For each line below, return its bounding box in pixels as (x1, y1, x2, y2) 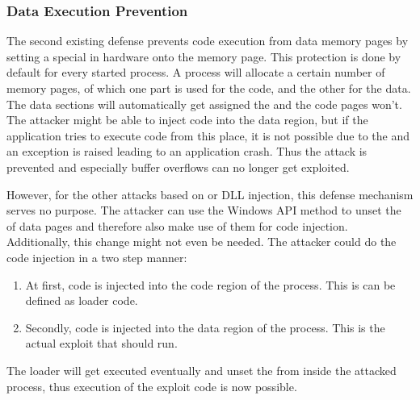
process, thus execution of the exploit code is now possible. (6, 377, 297, 394)
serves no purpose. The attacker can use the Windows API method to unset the (6, 202, 401, 219)
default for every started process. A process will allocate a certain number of (6, 64, 385, 81)
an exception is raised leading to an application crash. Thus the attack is (6, 143, 367, 160)
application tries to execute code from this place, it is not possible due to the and (6, 127, 409, 144)
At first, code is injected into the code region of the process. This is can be (25, 276, 396, 293)
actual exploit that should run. (25, 335, 178, 352)
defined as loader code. (25, 292, 138, 309)
